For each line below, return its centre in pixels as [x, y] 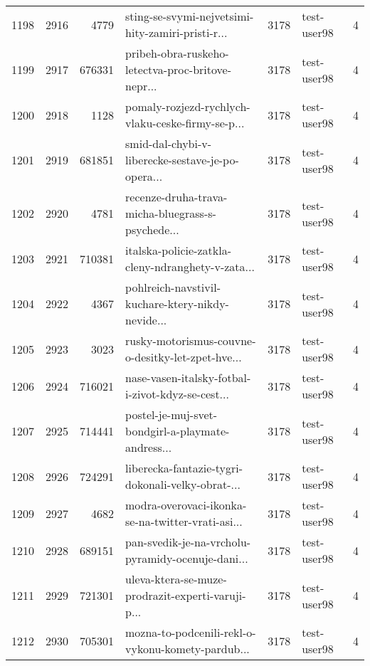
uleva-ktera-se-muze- [176, 579]
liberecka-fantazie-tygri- [184, 468]
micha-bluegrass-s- [171, 213]
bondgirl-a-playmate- [178, 431]
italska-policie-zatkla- [179, 250]
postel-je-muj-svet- [171, 414]
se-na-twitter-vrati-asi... [184, 521]
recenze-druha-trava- [176, 197]
